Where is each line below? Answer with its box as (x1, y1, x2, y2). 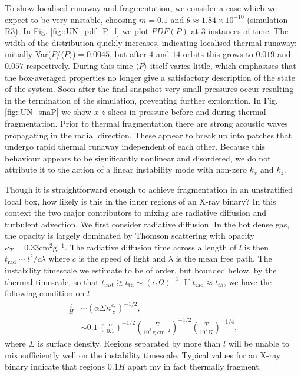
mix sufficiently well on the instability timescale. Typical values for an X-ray (5, 348, 281, 361)
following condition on (5, 287, 85, 299)
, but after (109, 48, 147, 60)
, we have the (224, 275, 272, 288)
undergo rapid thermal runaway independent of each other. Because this (5, 140, 265, 153)
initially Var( (5, 48, 52, 60)
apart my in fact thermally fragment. (128, 360, 262, 372)
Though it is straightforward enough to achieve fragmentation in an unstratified (5, 183, 293, 195)
